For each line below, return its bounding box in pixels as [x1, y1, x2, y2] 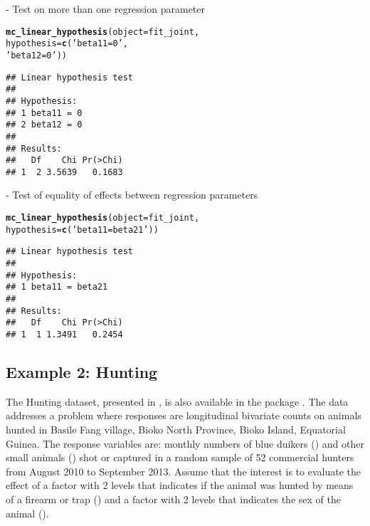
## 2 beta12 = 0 [6, 120, 83, 130]
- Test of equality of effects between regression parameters [6, 187, 258, 202]
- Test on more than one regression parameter [6, 1, 205, 16]
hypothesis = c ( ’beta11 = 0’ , [6, 38, 128, 49]
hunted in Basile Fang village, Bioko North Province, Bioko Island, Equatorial [6, 422, 346, 437]
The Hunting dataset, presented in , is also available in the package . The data [6, 394, 349, 409]
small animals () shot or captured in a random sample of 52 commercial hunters [6, 450, 354, 465]
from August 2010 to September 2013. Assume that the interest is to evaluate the [6, 463, 361, 478]
